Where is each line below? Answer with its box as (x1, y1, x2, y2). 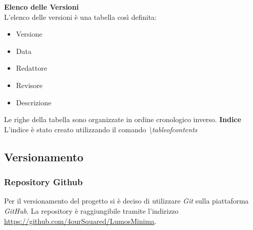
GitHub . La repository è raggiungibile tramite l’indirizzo (4, 205, 179, 216)
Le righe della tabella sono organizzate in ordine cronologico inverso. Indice (4, 114, 241, 125)
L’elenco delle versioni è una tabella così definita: (4, 11, 157, 22)
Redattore (16, 63, 47, 73)
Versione (16, 28, 43, 39)
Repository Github (4, 176, 83, 188)
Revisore (16, 79, 43, 90)
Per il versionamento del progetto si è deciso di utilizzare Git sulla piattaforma (4, 195, 249, 206)
